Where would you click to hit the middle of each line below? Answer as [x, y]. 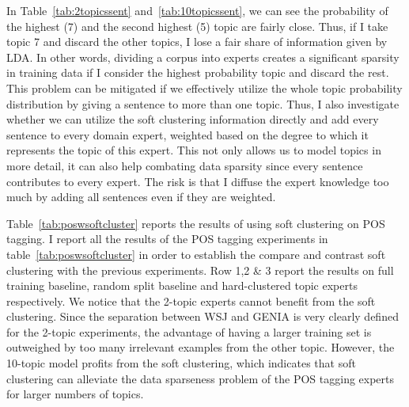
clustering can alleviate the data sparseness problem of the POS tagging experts [201, 378]
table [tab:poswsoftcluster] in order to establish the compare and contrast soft [196, 254]
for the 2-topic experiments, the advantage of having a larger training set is [189, 331]
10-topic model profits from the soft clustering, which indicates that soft [181, 363]
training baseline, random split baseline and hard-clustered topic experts [182, 285]
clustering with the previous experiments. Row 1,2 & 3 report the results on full [200, 270]
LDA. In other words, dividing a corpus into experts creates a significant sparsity [203, 57]
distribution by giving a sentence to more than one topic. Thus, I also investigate [203, 103]
